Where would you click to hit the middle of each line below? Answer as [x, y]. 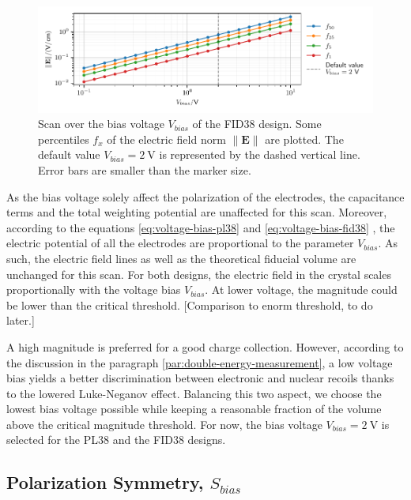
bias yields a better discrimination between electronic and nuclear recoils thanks [200, 378]
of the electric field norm [166, 139]
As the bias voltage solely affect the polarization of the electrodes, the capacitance [205, 196]
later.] [21, 320]
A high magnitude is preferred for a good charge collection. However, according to [205, 346]
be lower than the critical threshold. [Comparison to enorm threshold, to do [190, 305]
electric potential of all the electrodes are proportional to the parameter [180, 243]
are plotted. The [304, 139]
